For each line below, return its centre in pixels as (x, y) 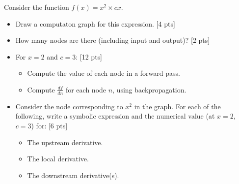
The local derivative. (58, 159)
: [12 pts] (89, 56)
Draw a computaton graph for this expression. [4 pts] (95, 23)
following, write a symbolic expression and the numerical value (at (115, 116)
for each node (86, 89)
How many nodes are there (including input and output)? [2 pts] (113, 40)
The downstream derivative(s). (73, 175)
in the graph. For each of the (177, 106)
